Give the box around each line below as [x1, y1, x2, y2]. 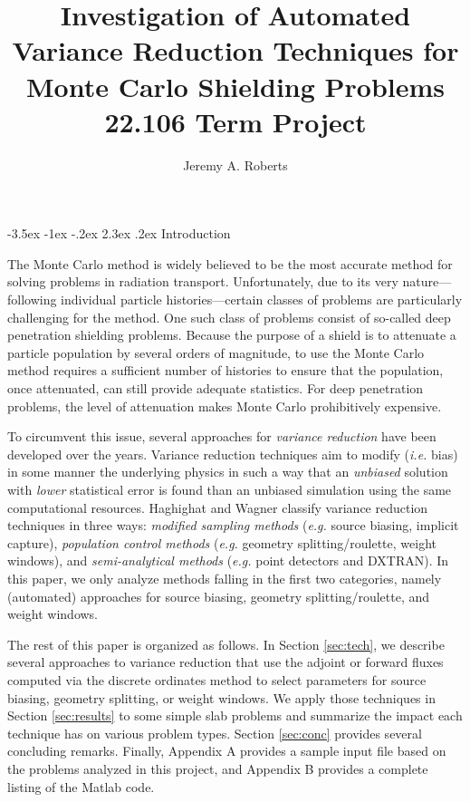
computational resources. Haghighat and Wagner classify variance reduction [7, 498, 428, 517]
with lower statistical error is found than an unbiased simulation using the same [7, 480, 452, 498]
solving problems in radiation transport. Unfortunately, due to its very [7, 272, 398, 291]
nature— [402, 272, 452, 291]
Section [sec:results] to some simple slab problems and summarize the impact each [7, 706, 463, 725]
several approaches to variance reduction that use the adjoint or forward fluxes [7, 652, 444, 672]
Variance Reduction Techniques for [12, 32, 459, 69]
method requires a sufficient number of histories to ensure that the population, [7, 361, 444, 380]
